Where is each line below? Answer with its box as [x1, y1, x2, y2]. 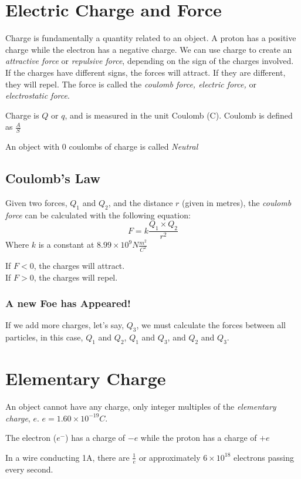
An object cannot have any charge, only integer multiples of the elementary [5, 400, 276, 413]
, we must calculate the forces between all [136, 319, 286, 331]
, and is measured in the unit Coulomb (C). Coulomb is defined [65, 109, 293, 121]
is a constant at [38, 238, 94, 251]
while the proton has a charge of [140, 431, 257, 444]
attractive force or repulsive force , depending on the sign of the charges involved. [5, 55, 294, 67]
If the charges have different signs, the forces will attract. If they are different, [5, 66, 286, 78]
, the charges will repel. [33, 271, 118, 283]
